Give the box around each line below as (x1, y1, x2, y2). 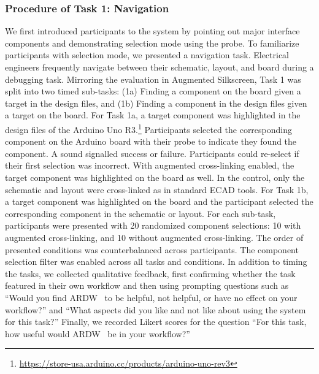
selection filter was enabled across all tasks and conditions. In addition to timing (5, 255, 307, 268)
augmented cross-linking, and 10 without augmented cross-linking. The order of (5, 231, 304, 243)
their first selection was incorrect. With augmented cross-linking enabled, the (5, 159, 294, 172)
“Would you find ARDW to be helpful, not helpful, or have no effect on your (5, 291, 298, 303)
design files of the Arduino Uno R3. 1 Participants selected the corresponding (5, 121, 293, 135)
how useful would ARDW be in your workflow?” (5, 327, 190, 340)
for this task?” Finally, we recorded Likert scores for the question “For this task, (5, 315, 307, 328)
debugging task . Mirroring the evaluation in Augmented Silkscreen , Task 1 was (5, 72, 301, 85)
